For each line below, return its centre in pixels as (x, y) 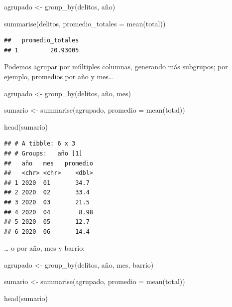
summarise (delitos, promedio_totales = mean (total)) (85, 23)
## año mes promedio (49, 163)
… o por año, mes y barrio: (45, 248)
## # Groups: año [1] (43, 153)
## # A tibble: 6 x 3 (40, 144)
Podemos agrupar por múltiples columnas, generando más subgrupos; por (116, 67)
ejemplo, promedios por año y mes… (59, 76)
